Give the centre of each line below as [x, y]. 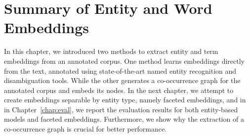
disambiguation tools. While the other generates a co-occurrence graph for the [122, 80]
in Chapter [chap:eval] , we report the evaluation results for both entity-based [121, 109]
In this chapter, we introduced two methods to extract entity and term [111, 51]
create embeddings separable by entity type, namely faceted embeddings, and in [125, 100]
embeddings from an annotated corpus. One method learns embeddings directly [124, 61]
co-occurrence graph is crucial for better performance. [85, 129]
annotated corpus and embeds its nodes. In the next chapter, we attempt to [119, 90]
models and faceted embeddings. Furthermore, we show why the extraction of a [124, 119]
